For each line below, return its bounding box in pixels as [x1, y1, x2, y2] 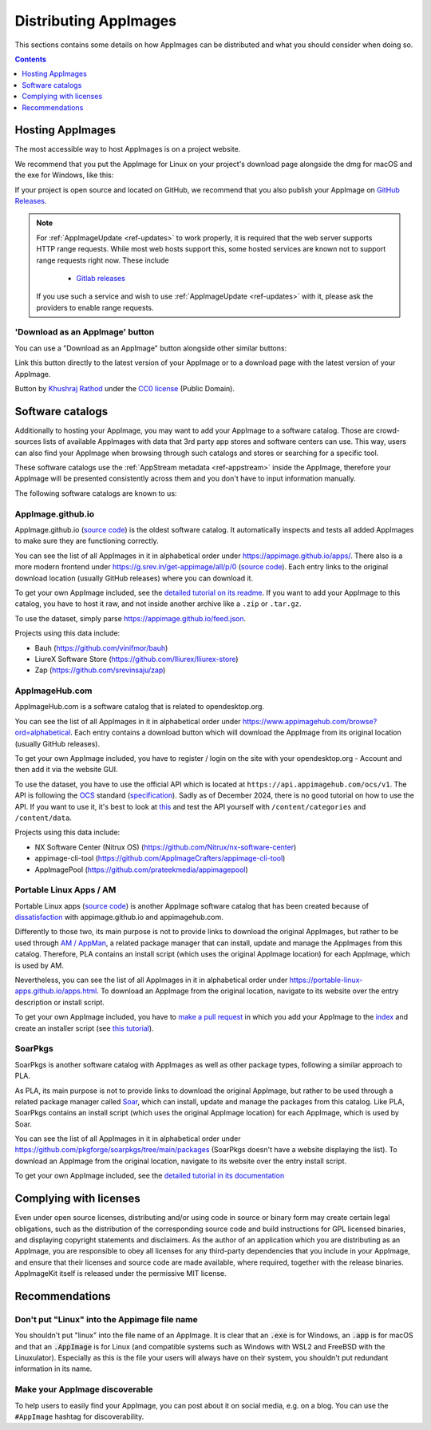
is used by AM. [14, 961, 64, 970]
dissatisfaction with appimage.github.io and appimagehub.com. [14, 913, 223, 922]
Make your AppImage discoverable [14, 1384, 153, 1395]
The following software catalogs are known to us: [14, 488, 177, 498]
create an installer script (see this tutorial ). [14, 1023, 155, 1033]
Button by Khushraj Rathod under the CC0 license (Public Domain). [14, 384, 235, 394]
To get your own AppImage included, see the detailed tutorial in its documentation [14, 1171, 285, 1181]
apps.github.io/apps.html [14, 986, 97, 996]
